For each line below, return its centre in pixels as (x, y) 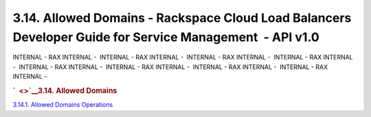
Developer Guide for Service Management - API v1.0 (166, 37)
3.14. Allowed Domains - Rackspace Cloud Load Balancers (182, 18)
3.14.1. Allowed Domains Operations (63, 105)
